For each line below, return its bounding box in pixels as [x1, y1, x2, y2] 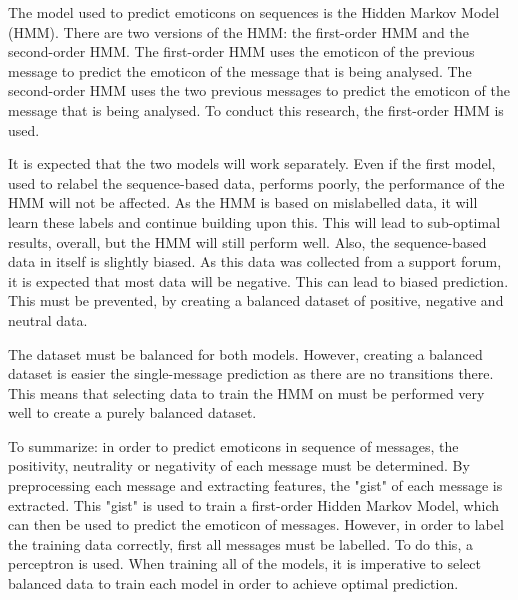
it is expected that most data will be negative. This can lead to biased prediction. [8, 270, 509, 291]
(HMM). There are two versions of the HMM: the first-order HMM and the [8, 21, 469, 42]
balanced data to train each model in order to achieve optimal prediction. [8, 573, 459, 594]
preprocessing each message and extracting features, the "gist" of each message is [8, 475, 503, 496]
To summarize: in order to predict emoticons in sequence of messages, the [8, 435, 459, 456]
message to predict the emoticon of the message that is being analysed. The [8, 60, 472, 81]
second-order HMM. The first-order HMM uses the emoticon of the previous [8, 41, 475, 62]
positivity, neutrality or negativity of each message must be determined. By [8, 455, 470, 476]
